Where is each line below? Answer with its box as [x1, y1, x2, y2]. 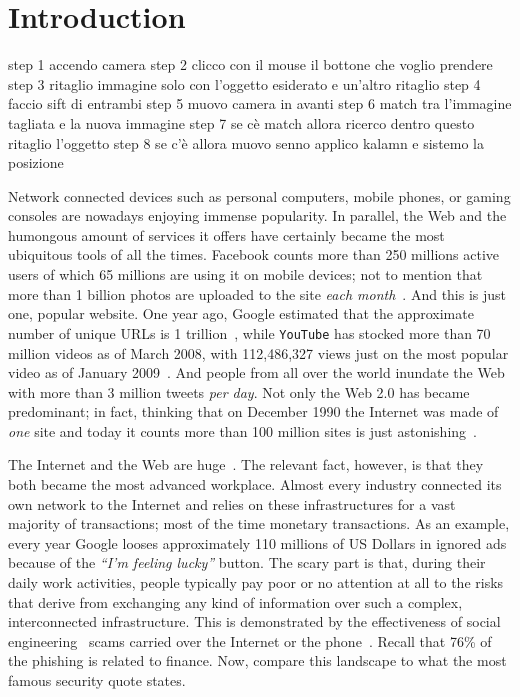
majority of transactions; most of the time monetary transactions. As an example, [8, 513, 510, 534]
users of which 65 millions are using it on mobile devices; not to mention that [8, 264, 483, 285]
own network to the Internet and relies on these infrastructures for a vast [8, 493, 456, 514]
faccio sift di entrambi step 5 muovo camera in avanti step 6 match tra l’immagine [8, 93, 512, 114]
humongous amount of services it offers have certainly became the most [8, 224, 445, 245]
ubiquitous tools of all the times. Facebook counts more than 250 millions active [8, 244, 500, 265]
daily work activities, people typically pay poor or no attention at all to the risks [8, 572, 504, 593]
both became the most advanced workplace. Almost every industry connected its [8, 474, 502, 495]
